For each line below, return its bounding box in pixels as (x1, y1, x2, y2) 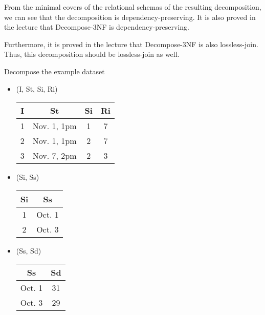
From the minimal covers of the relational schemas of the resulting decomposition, (4, 2, 261, 12)
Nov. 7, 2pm (32, 150, 77, 162)
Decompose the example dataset (4, 66, 105, 76)
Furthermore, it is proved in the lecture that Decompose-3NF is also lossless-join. (4, 38, 258, 49)
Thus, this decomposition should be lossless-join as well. (4, 49, 180, 59)
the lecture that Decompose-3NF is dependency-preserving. (4, 22, 189, 32)
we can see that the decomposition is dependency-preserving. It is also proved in (4, 11, 256, 22)
